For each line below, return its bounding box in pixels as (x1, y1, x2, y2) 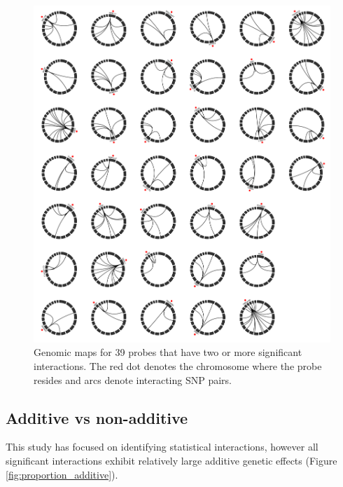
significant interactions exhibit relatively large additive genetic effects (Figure (6, 453, 337, 467)
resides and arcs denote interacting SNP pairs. (34, 372, 232, 387)
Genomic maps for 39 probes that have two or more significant (34, 345, 302, 359)
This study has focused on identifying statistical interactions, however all (6, 439, 318, 454)
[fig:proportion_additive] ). (6, 467, 118, 481)
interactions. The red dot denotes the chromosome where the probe (34, 359, 322, 373)
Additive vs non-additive (6, 406, 188, 428)
